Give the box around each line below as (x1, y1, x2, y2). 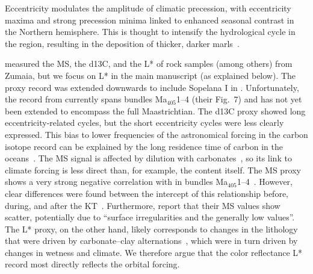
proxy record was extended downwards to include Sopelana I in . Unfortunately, (5, 81, 299, 93)
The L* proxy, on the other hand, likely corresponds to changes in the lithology (5, 222, 298, 235)
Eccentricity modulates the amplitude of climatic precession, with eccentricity (5, 2, 291, 14)
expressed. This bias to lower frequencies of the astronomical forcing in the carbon (5, 128, 308, 140)
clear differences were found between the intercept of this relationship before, (5, 187, 289, 199)
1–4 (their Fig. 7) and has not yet (176, 93, 302, 105)
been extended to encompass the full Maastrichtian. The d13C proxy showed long (5, 104, 306, 117)
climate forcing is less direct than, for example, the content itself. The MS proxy (5, 163, 302, 176)
